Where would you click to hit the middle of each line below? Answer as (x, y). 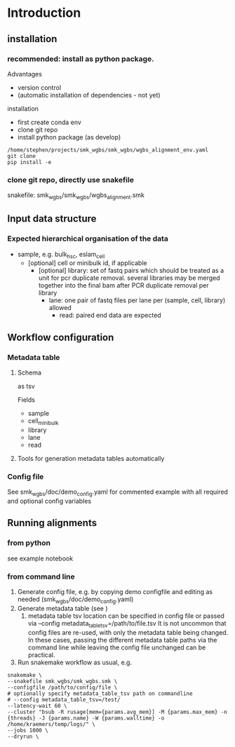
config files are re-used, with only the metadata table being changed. (128, 632)
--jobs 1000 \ (28, 730)
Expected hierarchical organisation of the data (88, 238)
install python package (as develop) (69, 137)
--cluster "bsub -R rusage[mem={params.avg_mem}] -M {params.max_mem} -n (117, 712)
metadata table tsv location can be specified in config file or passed (126, 616)
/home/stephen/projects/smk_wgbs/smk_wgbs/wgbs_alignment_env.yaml (108, 150)
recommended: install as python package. (81, 59)
